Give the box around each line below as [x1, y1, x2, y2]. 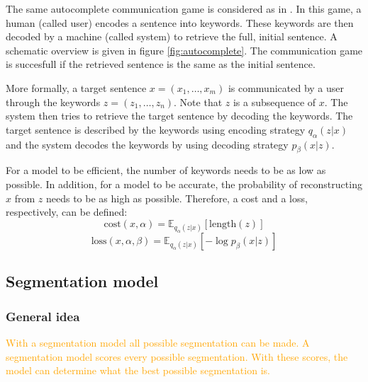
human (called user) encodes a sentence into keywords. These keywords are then [6, 15, 354, 30]
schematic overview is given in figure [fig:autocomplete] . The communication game [6, 42, 363, 57]
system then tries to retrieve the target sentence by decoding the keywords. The [6, 108, 353, 123]
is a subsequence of [233, 94, 316, 109]
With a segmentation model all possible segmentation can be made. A [6, 335, 310, 349]
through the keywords [6, 94, 101, 109]
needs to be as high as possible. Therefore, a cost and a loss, [45, 190, 308, 205]
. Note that [174, 94, 223, 109]
